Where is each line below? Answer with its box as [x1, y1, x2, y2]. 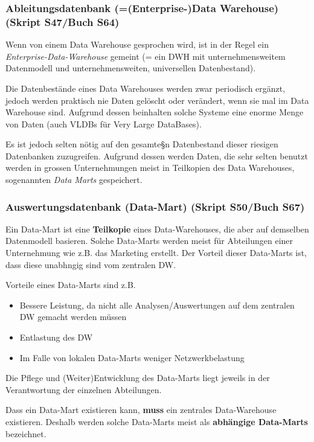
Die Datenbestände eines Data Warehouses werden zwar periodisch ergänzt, [5, 82, 286, 94]
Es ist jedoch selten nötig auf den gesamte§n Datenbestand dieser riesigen [5, 138, 278, 150]
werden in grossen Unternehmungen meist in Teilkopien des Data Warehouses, [5, 161, 295, 174]
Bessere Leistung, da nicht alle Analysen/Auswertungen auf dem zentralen [19, 298, 295, 311]
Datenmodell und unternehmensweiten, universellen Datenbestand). [5, 62, 256, 74]
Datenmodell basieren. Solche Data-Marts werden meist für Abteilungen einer [5, 234, 293, 247]
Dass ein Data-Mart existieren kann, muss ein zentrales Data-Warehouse [5, 403, 277, 416]
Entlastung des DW [19, 331, 93, 344]
